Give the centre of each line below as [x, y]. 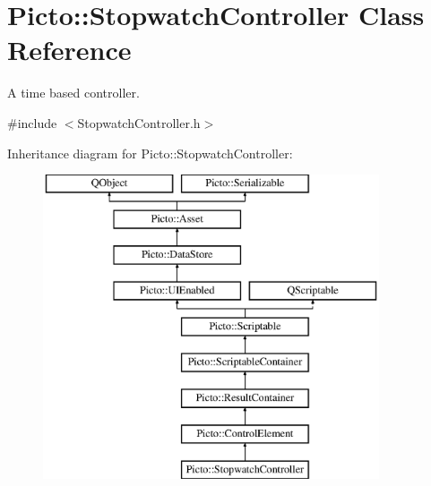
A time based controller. [73, 93]
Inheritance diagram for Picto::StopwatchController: [150, 153]
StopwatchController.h [139, 122]
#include [32, 122]
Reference [69, 50]
